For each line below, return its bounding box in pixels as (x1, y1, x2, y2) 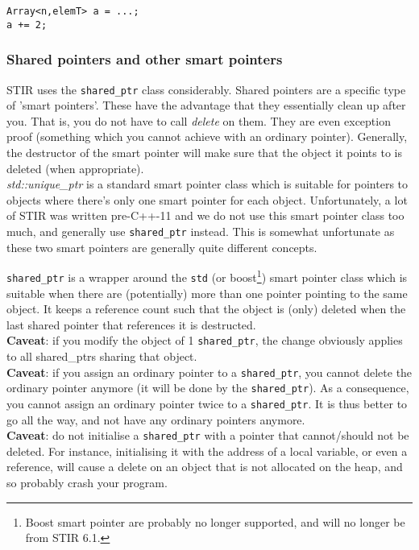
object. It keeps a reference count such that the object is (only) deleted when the (6, 300, 406, 317)
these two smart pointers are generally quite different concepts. (6, 238, 317, 255)
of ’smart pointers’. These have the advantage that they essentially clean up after (6, 97, 406, 114)
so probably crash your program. (6, 473, 168, 490)
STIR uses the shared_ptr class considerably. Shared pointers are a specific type (6, 81, 406, 97)
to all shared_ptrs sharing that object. (6, 347, 197, 364)
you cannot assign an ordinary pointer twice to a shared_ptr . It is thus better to (6, 395, 408, 411)
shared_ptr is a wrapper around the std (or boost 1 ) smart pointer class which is (6, 267, 408, 285)
